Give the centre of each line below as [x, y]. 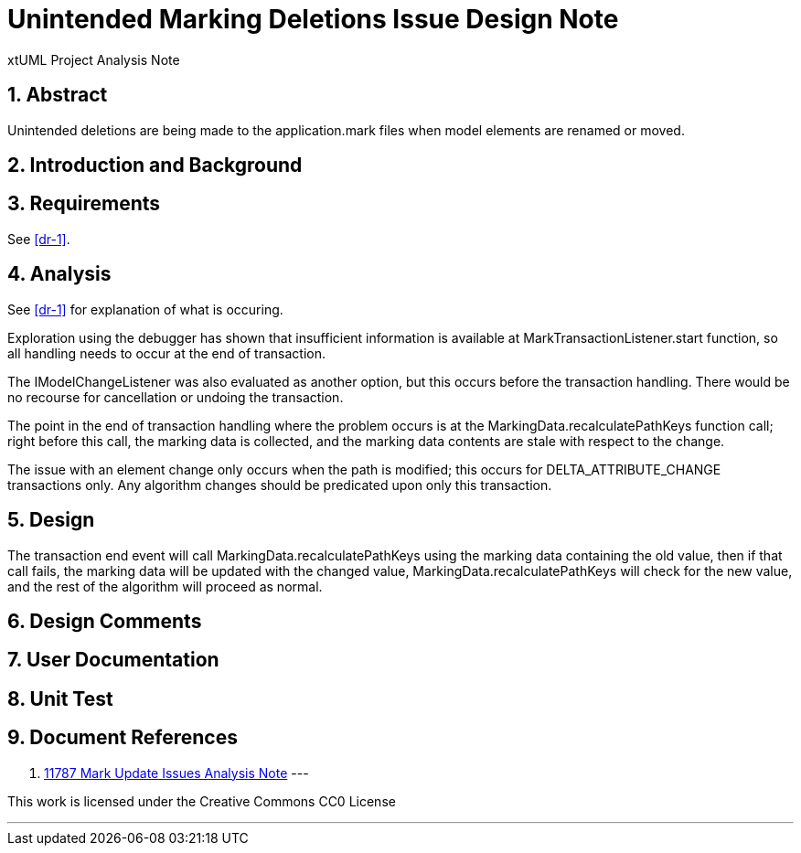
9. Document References [123, 738]
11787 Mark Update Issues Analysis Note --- [176, 773]
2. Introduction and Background [155, 165]
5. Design [51, 520]
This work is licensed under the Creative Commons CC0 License [202, 801]
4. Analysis [59, 274]
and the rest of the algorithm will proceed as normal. [165, 586]
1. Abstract [58, 95]
